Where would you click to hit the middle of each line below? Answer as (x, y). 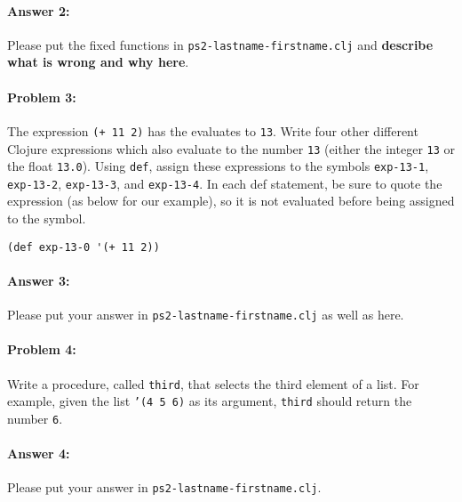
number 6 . (35, 418)
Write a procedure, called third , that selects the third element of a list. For (213, 383)
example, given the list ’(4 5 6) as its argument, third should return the (210, 401)
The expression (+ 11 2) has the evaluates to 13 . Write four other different (213, 130)
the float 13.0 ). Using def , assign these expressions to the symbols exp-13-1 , (218, 166)
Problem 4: (42, 349)
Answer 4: (39, 453)
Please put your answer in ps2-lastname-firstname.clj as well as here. (206, 315)
